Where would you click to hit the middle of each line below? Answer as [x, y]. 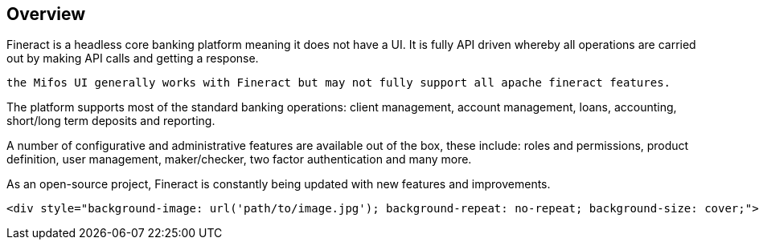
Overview [46, 14]
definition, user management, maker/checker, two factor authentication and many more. [239, 159]
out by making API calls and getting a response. [133, 58]
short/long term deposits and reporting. [111, 121]
